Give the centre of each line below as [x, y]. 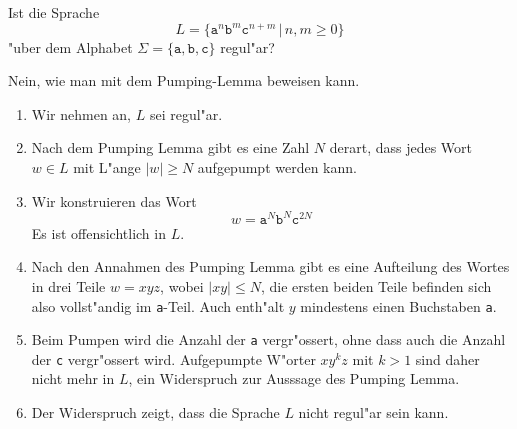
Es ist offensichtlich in [98, 232]
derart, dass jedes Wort [401, 147]
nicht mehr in [73, 378]
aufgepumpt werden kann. [277, 167]
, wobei [182, 285]
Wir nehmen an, [81, 113]
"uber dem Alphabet [70, 46]
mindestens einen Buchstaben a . [398, 305]
